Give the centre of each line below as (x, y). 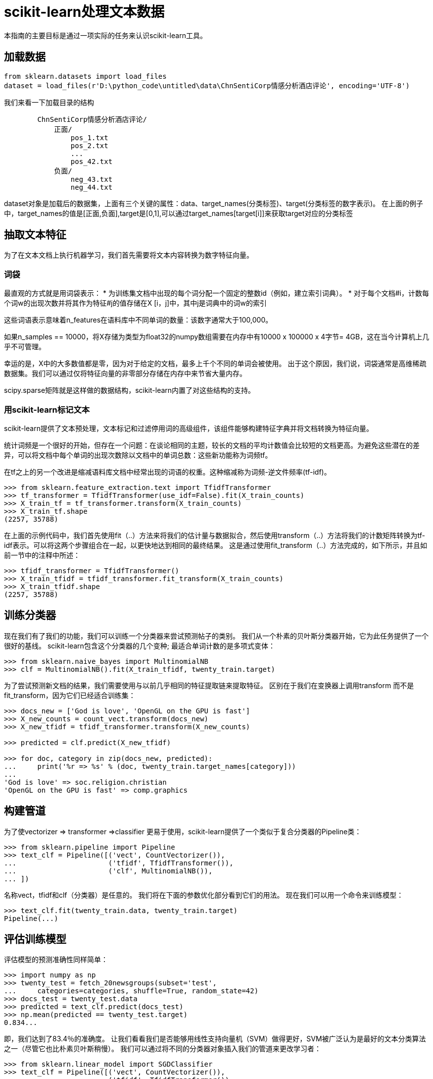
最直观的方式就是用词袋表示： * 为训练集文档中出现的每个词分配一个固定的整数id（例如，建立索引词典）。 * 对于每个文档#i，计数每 (216, 293)
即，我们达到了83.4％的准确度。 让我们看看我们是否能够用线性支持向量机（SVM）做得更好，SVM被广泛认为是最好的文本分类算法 (215, 1039)
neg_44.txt (92, 187)
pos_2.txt (89, 145)
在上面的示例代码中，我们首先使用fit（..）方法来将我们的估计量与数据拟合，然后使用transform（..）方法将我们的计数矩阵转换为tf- (215, 535)
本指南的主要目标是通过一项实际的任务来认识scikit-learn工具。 (105, 35)
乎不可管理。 (25, 347)
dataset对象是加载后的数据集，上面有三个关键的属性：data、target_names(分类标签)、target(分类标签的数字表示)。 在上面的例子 (214, 203)
